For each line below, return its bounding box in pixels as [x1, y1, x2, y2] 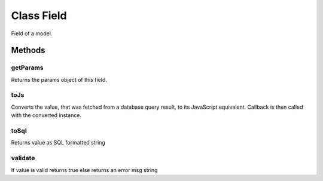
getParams [11, 63, 44, 72]
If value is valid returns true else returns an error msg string [11, 166, 158, 173]
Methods [11, 45, 45, 56]
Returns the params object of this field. [11, 76, 108, 83]
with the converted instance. [11, 112, 82, 119]
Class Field [11, 9, 67, 22]
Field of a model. [11, 30, 53, 37]
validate [11, 154, 35, 162]
